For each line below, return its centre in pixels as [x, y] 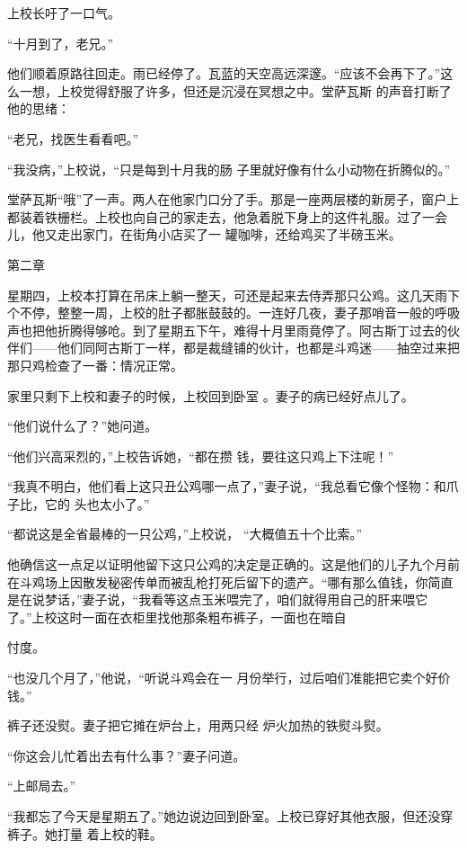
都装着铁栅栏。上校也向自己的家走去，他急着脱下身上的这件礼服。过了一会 [227, 216]
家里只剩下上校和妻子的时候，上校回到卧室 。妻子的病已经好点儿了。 [211, 395]
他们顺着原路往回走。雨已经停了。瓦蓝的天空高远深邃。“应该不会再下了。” [224, 73]
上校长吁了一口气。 [64, 13]
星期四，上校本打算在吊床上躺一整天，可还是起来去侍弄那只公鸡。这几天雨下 [233, 295]
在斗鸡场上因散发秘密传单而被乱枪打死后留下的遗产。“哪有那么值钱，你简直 [230, 581]
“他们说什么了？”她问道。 [83, 426]
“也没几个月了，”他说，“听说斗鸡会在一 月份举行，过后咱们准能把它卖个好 [223, 678]
